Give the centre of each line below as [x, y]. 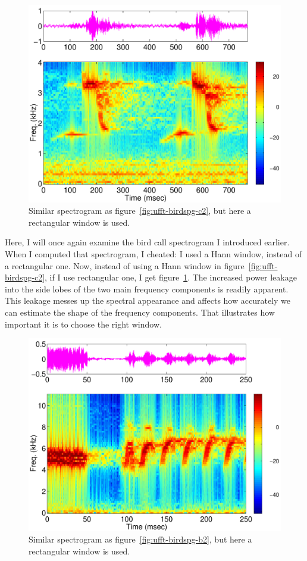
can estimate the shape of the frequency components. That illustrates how [140, 312]
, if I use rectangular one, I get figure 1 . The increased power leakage [171, 277]
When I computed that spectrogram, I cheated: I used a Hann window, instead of [153, 254]
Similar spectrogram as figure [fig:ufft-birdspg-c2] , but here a [140, 211]
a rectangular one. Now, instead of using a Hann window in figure [125, 265]
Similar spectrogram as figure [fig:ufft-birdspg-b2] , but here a [140, 539]
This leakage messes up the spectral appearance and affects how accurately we [148, 300]
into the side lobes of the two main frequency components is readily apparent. [147, 289]
